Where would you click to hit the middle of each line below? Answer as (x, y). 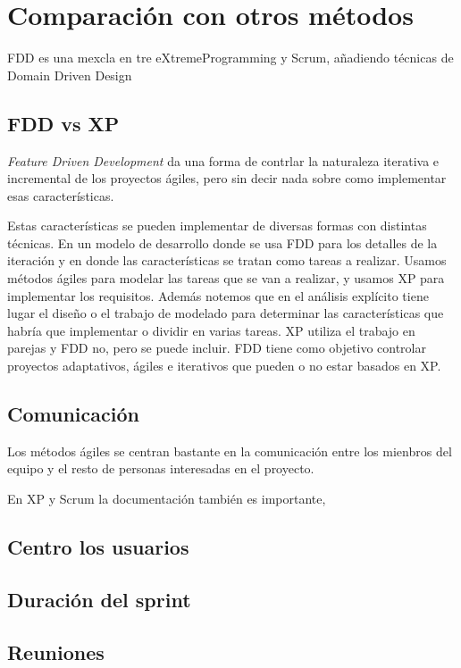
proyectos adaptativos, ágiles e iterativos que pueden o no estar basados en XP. (224, 366)
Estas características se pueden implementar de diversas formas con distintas (217, 225)
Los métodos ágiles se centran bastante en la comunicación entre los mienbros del (230, 451)
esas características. (61, 195)
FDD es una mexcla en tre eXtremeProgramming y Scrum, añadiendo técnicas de (230, 58)
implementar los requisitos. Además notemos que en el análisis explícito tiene (218, 295)
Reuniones (56, 651)
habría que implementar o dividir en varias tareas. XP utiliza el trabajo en (211, 330)
